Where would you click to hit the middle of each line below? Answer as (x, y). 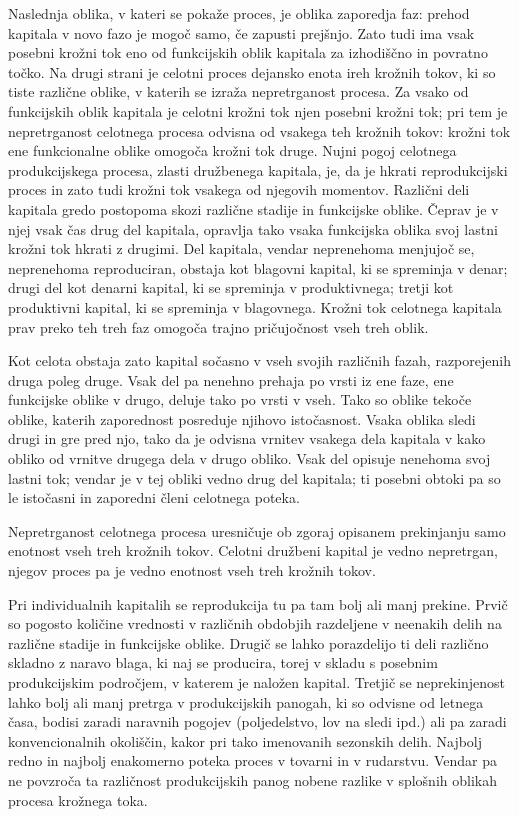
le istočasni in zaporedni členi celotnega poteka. (154, 497)
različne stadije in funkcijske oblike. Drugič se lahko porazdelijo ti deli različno (248, 642)
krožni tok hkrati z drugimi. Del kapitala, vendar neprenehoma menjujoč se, (241, 248)
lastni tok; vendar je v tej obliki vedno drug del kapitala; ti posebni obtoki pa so (254, 477)
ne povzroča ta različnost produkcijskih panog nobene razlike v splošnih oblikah (252, 779)
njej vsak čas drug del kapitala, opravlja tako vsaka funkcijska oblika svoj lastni (253, 228)
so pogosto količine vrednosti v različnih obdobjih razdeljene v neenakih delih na (255, 623)
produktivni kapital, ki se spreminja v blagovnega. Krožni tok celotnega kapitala (255, 306)
